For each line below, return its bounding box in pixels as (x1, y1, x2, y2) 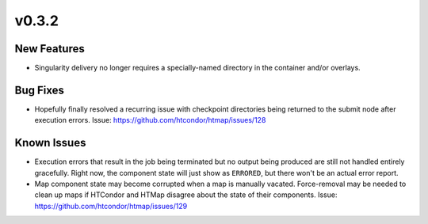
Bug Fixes (14, 83, 65, 97)
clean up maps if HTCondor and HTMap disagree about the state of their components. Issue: (34, 190, 338, 199)
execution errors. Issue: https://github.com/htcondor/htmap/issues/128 (34, 116, 266, 125)
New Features (14, 42, 85, 55)
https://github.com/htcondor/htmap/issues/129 (34, 201, 188, 211)
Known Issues (14, 136, 86, 150)
